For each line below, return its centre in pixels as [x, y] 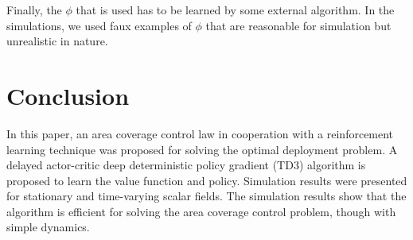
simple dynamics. [48, 227]
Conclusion [68, 95]
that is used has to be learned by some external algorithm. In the [235, 10]
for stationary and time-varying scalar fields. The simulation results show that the [206, 196]
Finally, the [34, 10]
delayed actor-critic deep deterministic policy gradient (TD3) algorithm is [186, 165]
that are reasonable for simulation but [298, 25]
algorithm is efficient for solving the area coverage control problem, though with [201, 211]
